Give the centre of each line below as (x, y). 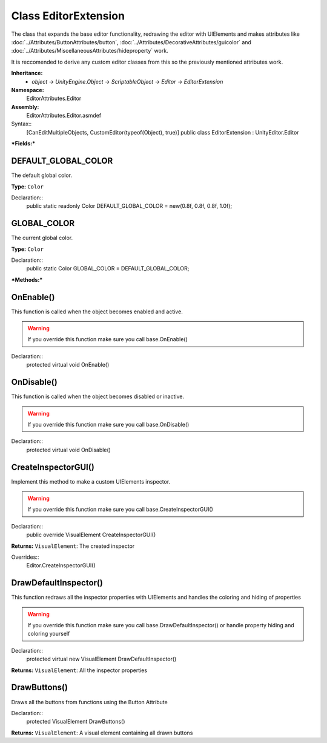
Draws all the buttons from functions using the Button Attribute (89, 702)
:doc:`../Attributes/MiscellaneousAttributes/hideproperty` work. (90, 51)
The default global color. (42, 175)
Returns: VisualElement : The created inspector (73, 546)
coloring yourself (49, 634)
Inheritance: (27, 73)
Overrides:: (25, 557)
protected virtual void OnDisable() (69, 450)
